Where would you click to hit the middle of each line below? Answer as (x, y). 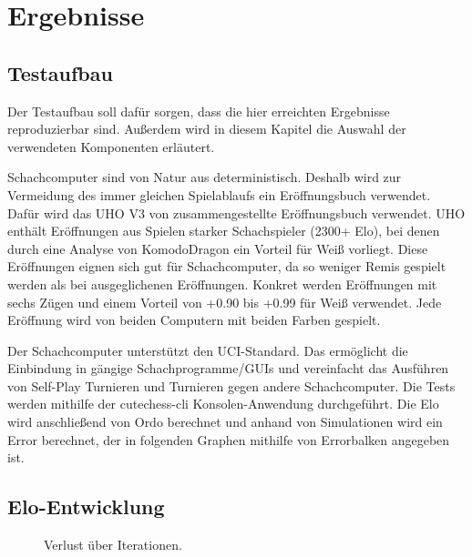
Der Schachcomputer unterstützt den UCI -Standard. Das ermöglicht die (208, 350)
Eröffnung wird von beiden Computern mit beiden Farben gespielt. (194, 320)
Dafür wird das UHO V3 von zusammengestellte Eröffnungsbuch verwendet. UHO (236, 213)
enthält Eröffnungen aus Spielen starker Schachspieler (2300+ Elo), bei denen (224, 231)
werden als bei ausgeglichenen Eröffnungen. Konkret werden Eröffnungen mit (222, 284)
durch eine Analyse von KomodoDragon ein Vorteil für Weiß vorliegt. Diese (218, 248)
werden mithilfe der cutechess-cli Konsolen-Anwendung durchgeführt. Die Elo (223, 404)
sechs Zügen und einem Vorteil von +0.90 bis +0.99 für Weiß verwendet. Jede (225, 302)
